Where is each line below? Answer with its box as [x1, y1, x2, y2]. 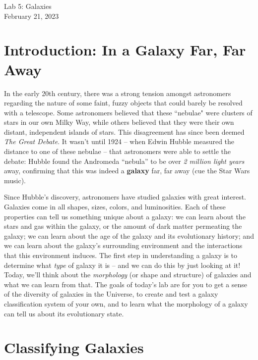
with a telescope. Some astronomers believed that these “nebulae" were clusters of [4, 107, 253, 117]
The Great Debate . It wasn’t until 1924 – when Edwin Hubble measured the [4, 136, 235, 147]
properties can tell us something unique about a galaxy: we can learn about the [4, 211, 246, 221]
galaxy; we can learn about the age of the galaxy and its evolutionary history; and [4, 230, 254, 241]
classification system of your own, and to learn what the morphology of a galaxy [4, 298, 248, 309]
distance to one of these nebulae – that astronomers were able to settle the [4, 146, 231, 156]
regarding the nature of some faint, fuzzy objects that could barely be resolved [4, 98, 243, 108]
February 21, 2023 [4, 10, 59, 21]
